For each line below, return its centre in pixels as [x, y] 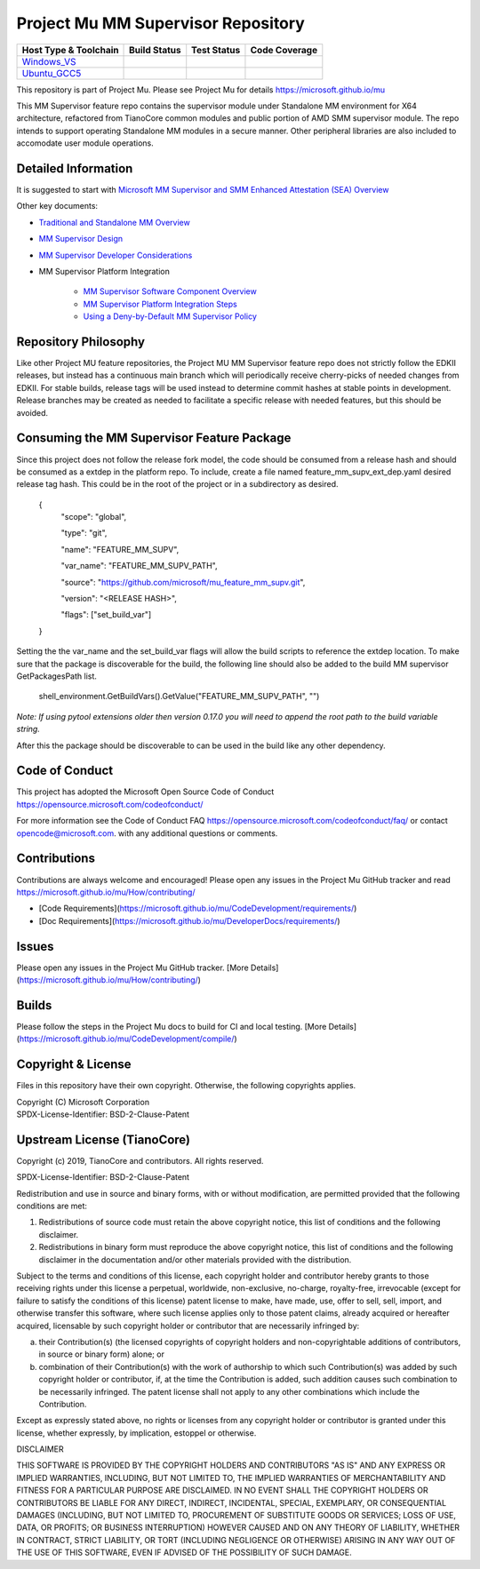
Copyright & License [74, 1065]
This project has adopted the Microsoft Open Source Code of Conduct [145, 792]
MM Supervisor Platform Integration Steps [160, 304]
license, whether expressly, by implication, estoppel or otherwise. [136, 1433]
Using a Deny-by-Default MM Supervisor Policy [170, 316]
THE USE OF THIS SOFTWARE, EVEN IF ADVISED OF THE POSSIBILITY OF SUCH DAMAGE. [184, 1553]
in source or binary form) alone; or [101, 1354]
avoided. [32, 412]
